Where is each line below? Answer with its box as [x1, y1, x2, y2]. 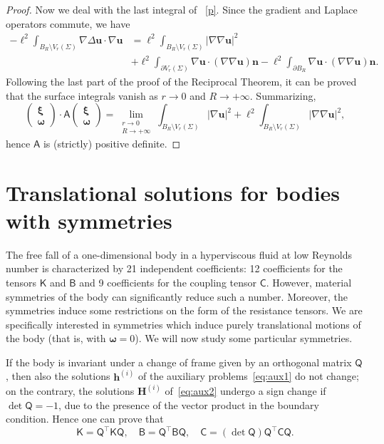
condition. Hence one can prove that [6, 411, 164, 426]
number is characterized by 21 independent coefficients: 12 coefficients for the [6, 261, 343, 276]
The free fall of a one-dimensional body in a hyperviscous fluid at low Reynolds [6, 247, 352, 262]
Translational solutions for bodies [6, 177, 341, 207]
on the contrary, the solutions [6, 383, 135, 398]
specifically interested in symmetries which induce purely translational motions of [6, 316, 361, 331]
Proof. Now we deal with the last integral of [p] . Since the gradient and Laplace [6, 2, 358, 16]
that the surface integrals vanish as [6, 88, 158, 103]
